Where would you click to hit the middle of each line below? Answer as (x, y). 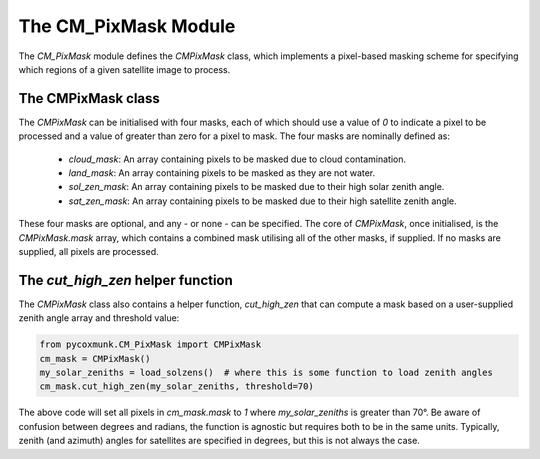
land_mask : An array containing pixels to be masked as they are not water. (222, 173)
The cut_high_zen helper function (126, 280)
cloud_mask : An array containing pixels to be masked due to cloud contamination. (237, 159)
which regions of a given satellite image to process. (124, 69)
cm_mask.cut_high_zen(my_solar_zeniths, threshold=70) (176, 386)
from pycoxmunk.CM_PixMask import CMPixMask (150, 344)
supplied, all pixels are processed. (88, 251)
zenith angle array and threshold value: (99, 318)
